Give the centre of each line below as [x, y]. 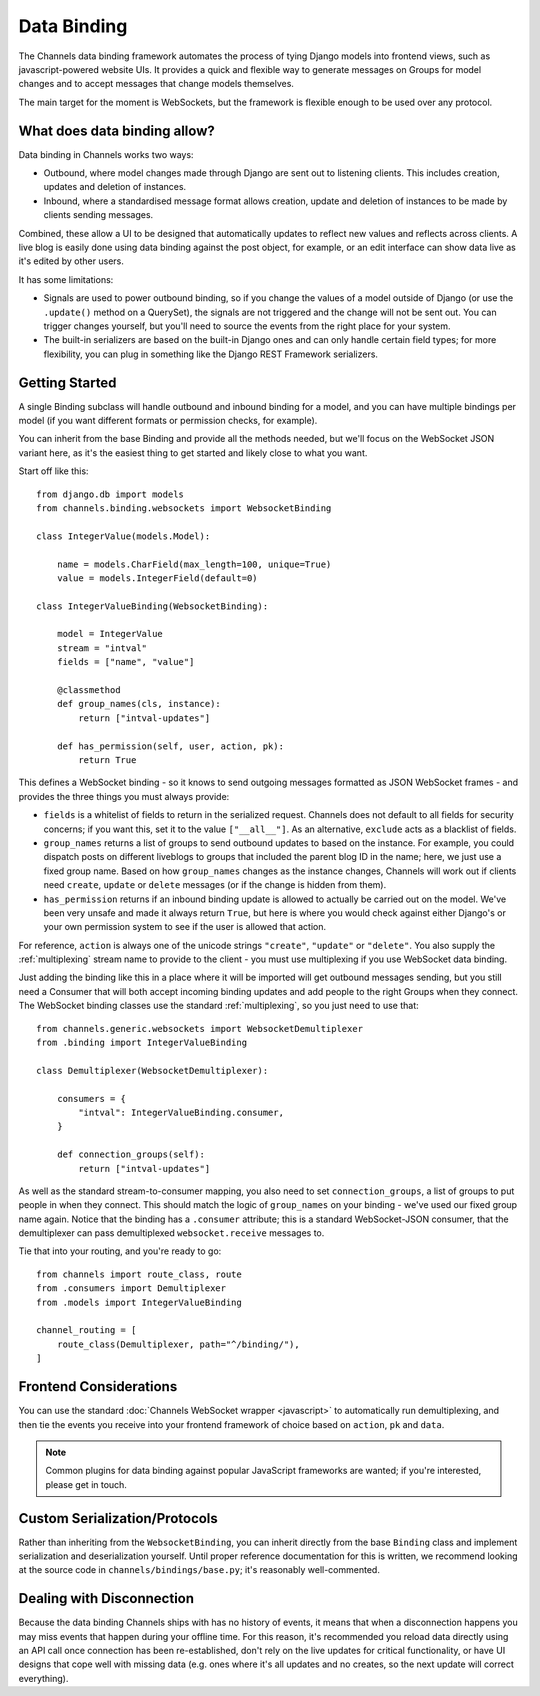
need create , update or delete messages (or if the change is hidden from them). [215, 885]
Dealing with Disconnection [106, 1598]
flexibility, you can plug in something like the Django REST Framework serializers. [211, 354]
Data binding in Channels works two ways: [106, 154]
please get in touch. [86, 1484]
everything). [43, 1678]
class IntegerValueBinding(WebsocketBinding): [152, 606]
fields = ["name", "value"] [125, 662]
